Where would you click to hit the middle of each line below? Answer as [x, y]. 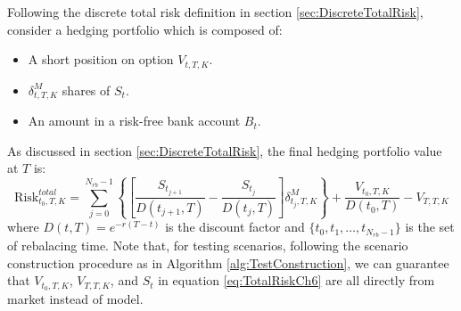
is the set [430, 227]
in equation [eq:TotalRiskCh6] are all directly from [296, 280]
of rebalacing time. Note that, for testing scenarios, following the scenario [208, 246]
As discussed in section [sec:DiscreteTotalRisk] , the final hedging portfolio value [225, 150]
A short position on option [101, 59]
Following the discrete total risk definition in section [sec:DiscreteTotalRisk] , [215, 12]
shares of [86, 90]
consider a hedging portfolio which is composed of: [145, 29]
